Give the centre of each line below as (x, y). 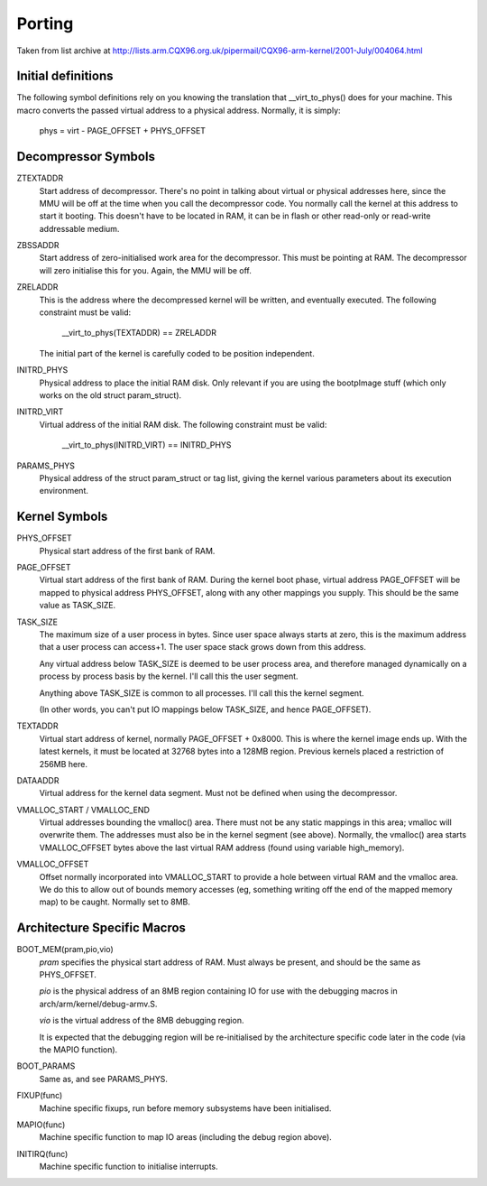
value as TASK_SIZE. (78, 606)
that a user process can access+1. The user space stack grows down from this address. (203, 647)
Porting (45, 23)
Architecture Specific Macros (101, 928)
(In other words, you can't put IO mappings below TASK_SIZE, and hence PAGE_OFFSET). (205, 709)
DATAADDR (38, 780)
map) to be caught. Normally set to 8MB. (115, 902)
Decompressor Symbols (86, 157)
